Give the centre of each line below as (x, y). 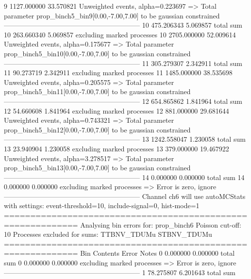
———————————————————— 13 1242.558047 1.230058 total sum (125, 139)
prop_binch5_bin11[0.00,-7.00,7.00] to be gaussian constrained (97, 91)
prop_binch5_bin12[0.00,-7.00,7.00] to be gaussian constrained (97, 129)
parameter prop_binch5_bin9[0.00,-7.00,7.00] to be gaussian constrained (112, 15)
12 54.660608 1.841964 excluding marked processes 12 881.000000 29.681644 (117, 110)
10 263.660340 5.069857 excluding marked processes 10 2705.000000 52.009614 (120, 34)
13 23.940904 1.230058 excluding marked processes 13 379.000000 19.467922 (117, 148)
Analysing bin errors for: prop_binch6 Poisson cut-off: (161, 224)
